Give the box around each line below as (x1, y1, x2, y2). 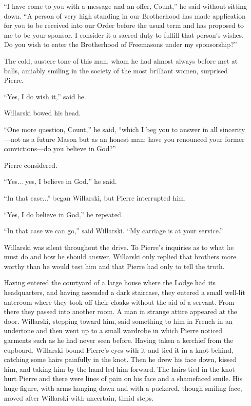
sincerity (220, 124, 245, 134)
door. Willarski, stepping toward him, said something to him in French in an (4, 316, 232, 326)
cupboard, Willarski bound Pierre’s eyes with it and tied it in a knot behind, (4, 344, 233, 355)
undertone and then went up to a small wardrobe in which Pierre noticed (4, 325, 223, 336)
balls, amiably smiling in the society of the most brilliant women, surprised (4, 65, 228, 75)
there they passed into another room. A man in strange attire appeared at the (4, 306, 237, 316)
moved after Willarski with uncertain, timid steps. (4, 392, 154, 403)
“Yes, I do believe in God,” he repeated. (4, 209, 123, 219)
